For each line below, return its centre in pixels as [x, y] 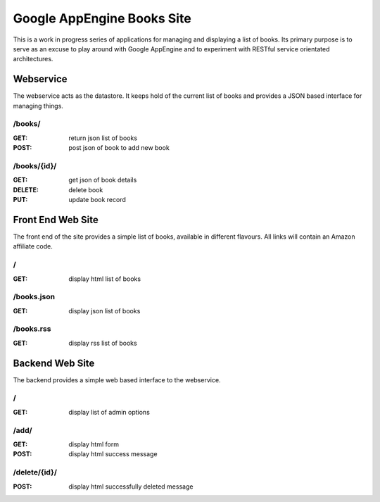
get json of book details [103, 180]
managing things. [38, 106]
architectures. [33, 59]
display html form [94, 444]
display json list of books [104, 310]
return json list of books [103, 138]
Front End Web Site [56, 219]
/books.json [34, 297]
